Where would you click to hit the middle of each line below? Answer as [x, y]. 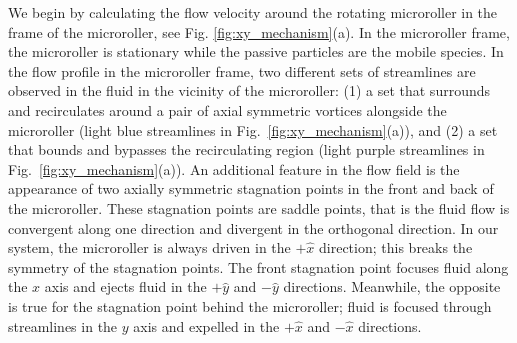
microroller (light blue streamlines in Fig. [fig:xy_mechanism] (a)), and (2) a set [253, 129]
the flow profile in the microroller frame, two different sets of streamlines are [242, 70]
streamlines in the [63, 325]
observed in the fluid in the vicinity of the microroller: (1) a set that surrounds [249, 90]
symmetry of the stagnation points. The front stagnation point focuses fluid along [258, 266]
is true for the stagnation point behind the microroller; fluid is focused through [250, 305]
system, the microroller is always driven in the [149, 247]
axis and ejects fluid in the [125, 286]
